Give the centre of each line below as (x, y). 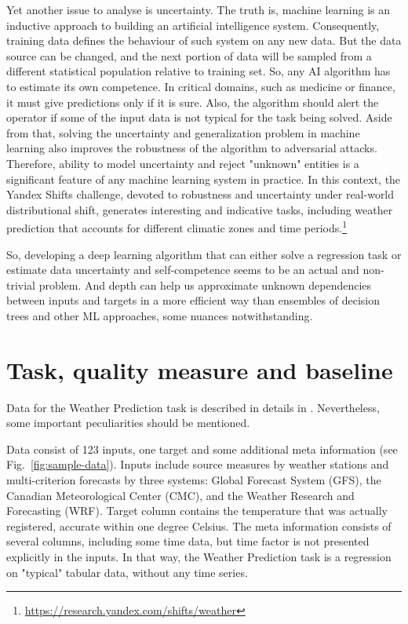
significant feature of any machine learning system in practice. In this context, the (204, 179)
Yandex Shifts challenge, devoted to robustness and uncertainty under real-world (200, 194)
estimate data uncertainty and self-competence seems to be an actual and (183, 270)
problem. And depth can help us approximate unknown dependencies (205, 285)
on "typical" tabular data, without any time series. (127, 572)
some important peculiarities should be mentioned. (128, 423)
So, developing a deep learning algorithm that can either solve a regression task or (204, 254)
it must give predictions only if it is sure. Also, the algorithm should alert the (193, 102)
